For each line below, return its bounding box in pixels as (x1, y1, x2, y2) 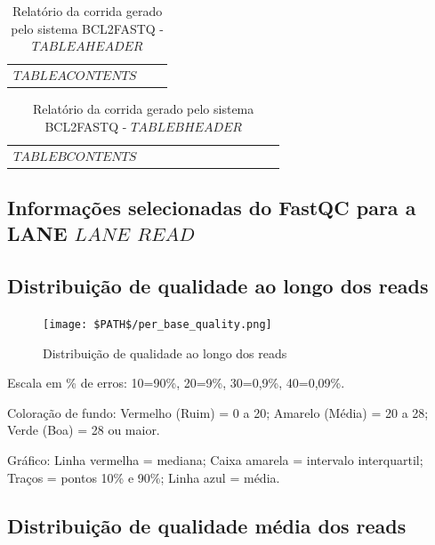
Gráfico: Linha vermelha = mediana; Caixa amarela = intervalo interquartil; (7, 451, 423, 469)
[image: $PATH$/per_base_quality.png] (43, 318, 272, 332)
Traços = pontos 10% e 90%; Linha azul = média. (7, 468, 280, 486)
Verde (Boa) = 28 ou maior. (7, 421, 160, 439)
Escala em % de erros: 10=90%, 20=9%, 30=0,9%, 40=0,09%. (7, 373, 345, 392)
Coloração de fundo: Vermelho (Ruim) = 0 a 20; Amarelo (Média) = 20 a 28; (7, 403, 429, 421)
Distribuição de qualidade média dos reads (7, 511, 407, 539)
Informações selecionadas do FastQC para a (7, 194, 416, 221)
